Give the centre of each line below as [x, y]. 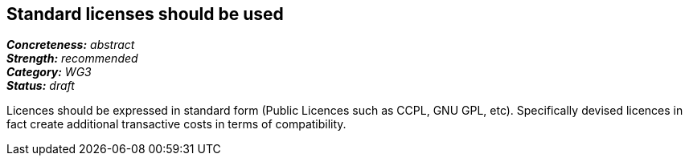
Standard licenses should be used [145, 14]
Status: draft [41, 86]
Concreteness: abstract [71, 45]
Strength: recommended [72, 59]
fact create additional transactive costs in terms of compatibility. [176, 124]
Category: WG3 [49, 72]
